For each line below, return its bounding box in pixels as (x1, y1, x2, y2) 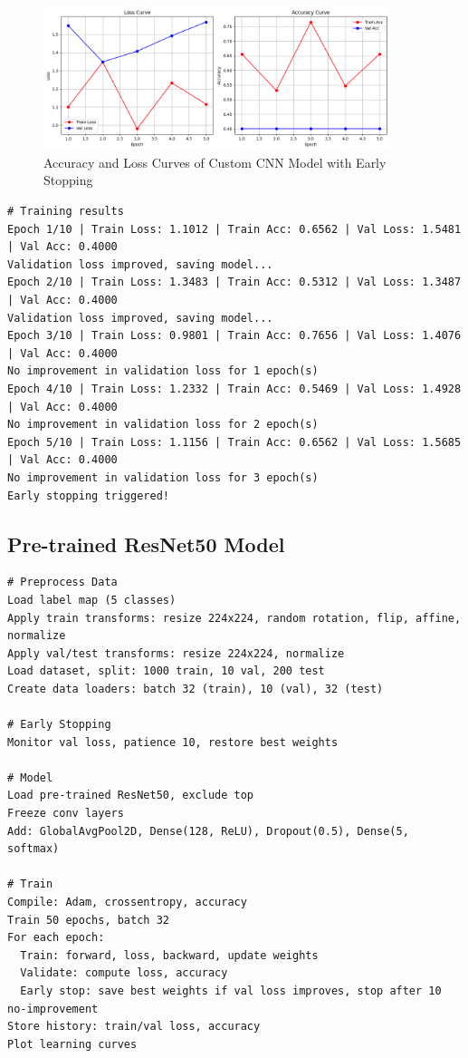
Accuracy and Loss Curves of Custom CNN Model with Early (43, 152, 387, 171)
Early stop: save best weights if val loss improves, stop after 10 (20, 984, 442, 997)
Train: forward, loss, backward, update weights (20, 948, 319, 962)
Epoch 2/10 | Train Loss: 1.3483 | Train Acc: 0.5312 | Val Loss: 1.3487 (7, 276, 462, 289)
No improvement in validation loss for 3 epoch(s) (7, 471, 319, 484)
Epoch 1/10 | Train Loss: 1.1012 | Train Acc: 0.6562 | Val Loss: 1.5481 (7, 222, 462, 236)
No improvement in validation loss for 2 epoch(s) (7, 418, 319, 432)
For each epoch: (7, 931, 105, 945)
